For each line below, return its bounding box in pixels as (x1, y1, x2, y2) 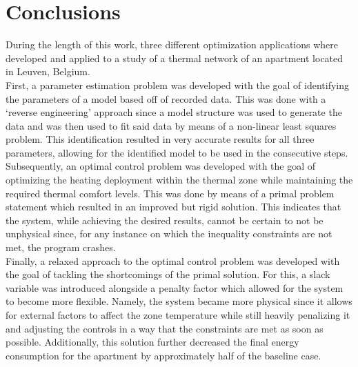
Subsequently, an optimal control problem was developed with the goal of (6, 159, 316, 173)
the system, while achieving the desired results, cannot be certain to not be (6, 212, 324, 227)
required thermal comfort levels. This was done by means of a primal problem (6, 186, 335, 200)
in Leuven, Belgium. (6, 64, 90, 79)
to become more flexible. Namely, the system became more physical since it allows (6, 294, 352, 308)
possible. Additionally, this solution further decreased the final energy (6, 335, 299, 349)
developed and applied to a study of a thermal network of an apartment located (6, 50, 344, 65)
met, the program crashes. (6, 240, 116, 255)
